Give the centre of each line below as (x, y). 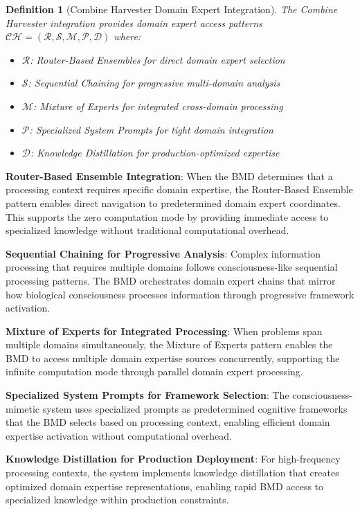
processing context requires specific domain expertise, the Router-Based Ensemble (179, 189)
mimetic (22, 408)
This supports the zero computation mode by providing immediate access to (167, 216)
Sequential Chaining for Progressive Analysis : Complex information (163, 253)
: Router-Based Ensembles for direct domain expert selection (157, 59)
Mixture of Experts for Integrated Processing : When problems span (164, 331)
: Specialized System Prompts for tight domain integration (151, 129)
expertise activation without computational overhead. (119, 435)
